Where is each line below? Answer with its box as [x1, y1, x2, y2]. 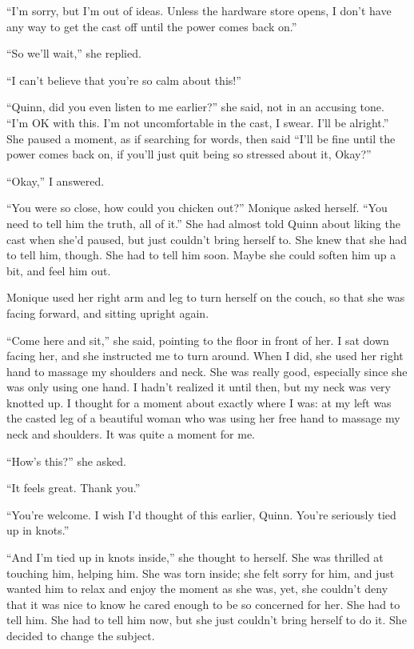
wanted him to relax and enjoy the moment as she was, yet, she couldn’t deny [6, 580, 388, 597]
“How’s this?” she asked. [6, 452, 126, 469]
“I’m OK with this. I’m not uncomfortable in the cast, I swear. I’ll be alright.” [6, 114, 389, 130]
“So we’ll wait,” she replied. [6, 45, 141, 62]
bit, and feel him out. [6, 262, 111, 278]
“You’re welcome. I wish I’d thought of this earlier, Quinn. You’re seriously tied [6, 506, 396, 523]
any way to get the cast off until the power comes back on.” [6, 18, 297, 34]
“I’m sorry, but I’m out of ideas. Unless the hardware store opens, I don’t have [6, 2, 392, 18]
